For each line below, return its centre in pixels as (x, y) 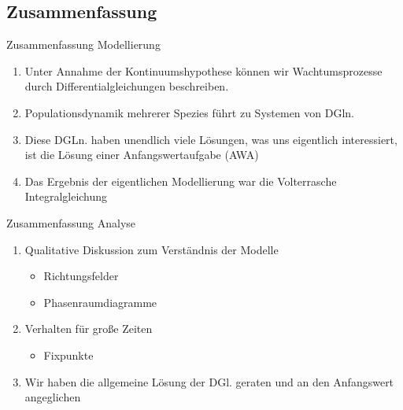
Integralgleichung (66, 196)
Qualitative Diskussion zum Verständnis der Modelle (152, 249)
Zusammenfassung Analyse (71, 222)
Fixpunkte (68, 355)
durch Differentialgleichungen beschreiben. (127, 86)
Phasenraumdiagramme (100, 302)
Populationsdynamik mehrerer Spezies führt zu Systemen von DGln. (189, 112)
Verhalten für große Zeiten (89, 329)
